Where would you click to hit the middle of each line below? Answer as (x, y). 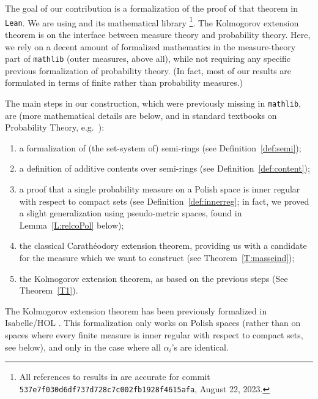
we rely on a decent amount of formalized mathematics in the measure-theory (150, 46)
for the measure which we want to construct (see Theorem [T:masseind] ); (157, 257)
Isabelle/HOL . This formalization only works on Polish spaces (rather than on (153, 323)
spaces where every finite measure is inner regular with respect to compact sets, (154, 334)
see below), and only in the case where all (83, 347)
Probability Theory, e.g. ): (55, 127)
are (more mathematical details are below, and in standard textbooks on (141, 115)
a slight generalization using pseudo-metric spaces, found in (131, 213)
